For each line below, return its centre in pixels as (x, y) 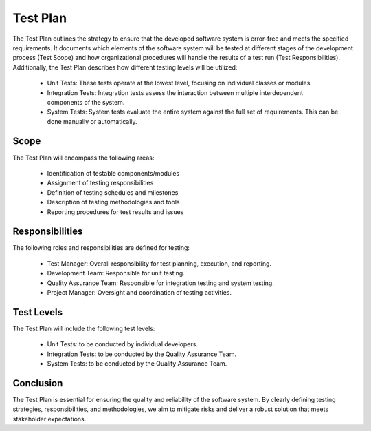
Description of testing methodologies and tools (113, 202)
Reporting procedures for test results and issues (115, 212)
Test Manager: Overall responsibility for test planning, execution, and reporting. (159, 263)
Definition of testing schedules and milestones (113, 192)
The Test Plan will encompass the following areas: (83, 158)
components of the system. (86, 102)
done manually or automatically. (92, 121)
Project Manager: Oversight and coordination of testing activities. (139, 292)
